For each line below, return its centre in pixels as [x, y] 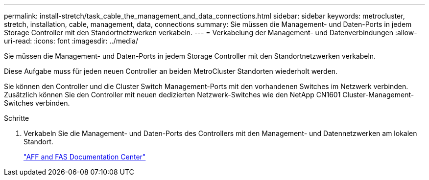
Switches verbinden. [37, 103]
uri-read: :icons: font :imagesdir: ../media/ [71, 41]
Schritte [17, 118]
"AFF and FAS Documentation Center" [85, 157]
